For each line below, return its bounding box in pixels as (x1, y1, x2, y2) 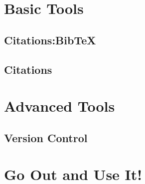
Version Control (4, 130, 88, 145)
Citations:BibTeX (4, 32, 96, 47)
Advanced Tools (4, 96, 115, 116)
